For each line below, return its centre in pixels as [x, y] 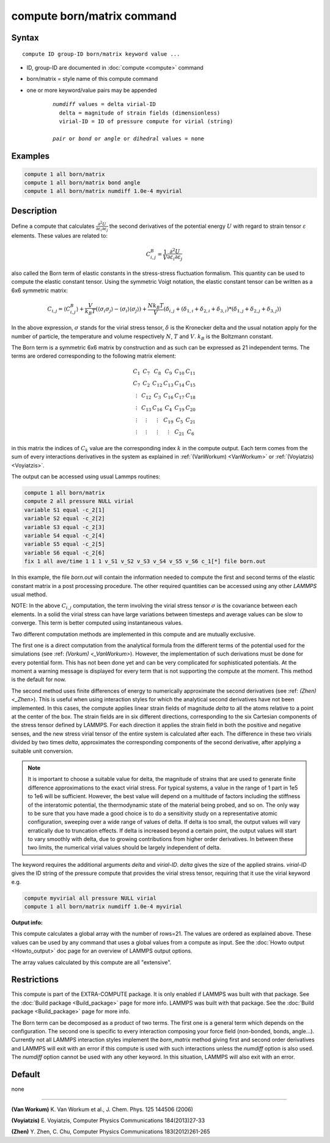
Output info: [27, 922]
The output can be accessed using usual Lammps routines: [86, 477]
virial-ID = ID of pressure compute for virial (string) [146, 121]
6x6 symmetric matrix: [40, 290]
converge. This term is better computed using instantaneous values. [97, 623]
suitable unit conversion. [42, 751]
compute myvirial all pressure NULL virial [90, 898]
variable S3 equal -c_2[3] [64, 527]
